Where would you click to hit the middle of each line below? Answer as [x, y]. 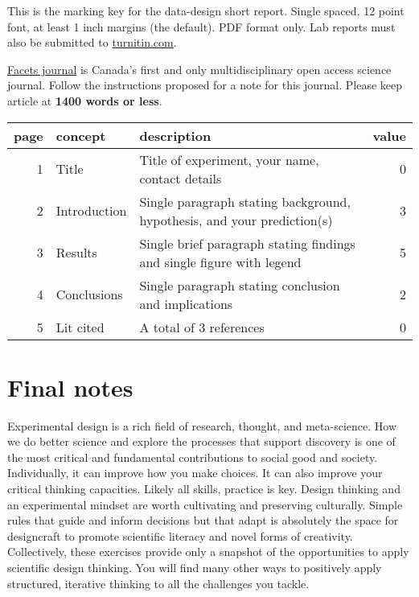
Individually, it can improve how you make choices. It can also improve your [195, 473]
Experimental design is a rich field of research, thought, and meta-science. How [202, 425]
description [175, 135]
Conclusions [89, 294]
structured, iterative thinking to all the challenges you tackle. [158, 583]
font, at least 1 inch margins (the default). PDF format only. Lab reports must [201, 26]
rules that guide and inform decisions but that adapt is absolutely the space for [203, 520]
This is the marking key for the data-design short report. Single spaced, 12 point [206, 10]
